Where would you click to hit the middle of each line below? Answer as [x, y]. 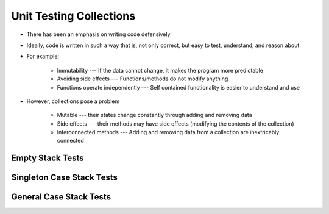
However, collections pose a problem [73, 101]
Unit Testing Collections [73, 16]
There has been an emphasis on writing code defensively [98, 34]
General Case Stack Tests [61, 197]
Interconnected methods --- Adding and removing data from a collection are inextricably [168, 132]
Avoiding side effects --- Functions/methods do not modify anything [143, 79]
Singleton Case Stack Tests [65, 178]
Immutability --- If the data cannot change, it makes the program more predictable [160, 70]
